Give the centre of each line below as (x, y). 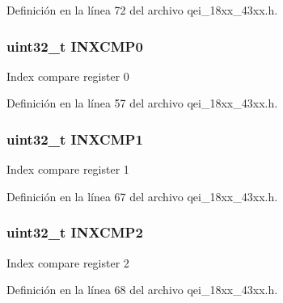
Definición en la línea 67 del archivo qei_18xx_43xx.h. (142, 196)
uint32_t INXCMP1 (75, 139)
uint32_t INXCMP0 (75, 46)
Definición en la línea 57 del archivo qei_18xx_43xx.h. (142, 103)
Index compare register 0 (68, 76)
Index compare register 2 (68, 262)
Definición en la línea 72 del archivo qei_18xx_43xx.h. (142, 10)
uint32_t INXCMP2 (75, 232)
